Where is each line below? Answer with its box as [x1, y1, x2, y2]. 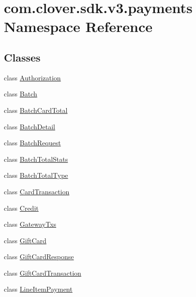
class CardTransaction [4, 186, 70, 196]
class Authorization [4, 72, 61, 82]
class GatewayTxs [4, 219, 57, 229]
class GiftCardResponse [4, 251, 74, 262]
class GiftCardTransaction [4, 267, 81, 278]
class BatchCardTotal [4, 105, 68, 115]
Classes [4, 49, 41, 64]
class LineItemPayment [4, 284, 73, 294]
